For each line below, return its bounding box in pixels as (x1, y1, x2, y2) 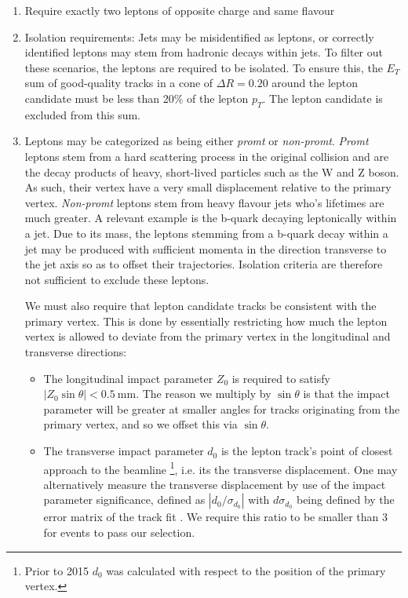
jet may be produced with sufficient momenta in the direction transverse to (24, 240, 387, 257)
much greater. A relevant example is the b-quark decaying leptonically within (24, 210, 397, 226)
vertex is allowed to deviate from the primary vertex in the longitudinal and (24, 328, 391, 345)
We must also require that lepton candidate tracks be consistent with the (24, 297, 377, 314)
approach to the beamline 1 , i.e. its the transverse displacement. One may (43, 458, 398, 477)
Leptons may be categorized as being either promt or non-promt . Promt (24, 133, 369, 149)
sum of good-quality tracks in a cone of (24, 75, 213, 91)
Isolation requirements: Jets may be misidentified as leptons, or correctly (24, 28, 374, 45)
